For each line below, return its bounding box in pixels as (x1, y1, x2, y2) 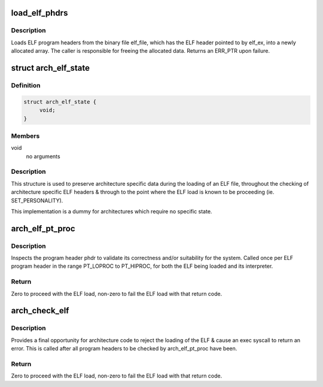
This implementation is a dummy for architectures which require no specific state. (11, 207, 212, 215)
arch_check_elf (11, 306, 69, 316)
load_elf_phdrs (11, 8, 68, 18)
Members (11, 132, 40, 140)
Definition (11, 81, 41, 89)
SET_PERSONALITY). (11, 196, 63, 204)
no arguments (26, 153, 60, 160)
